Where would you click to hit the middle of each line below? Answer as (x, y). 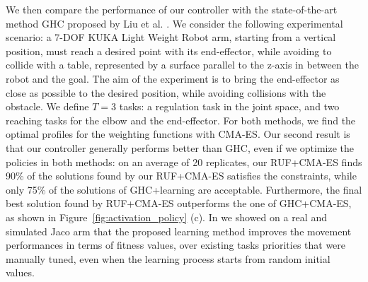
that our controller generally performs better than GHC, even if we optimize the (180, 147)
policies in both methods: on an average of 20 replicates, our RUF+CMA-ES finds (184, 161)
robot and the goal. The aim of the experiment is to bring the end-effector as (173, 78)
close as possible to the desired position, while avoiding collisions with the (166, 92)
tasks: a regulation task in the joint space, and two (229, 106)
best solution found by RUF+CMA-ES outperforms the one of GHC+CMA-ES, (179, 203)
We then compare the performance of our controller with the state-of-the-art (172, 9)
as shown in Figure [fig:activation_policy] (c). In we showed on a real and (166, 217)
